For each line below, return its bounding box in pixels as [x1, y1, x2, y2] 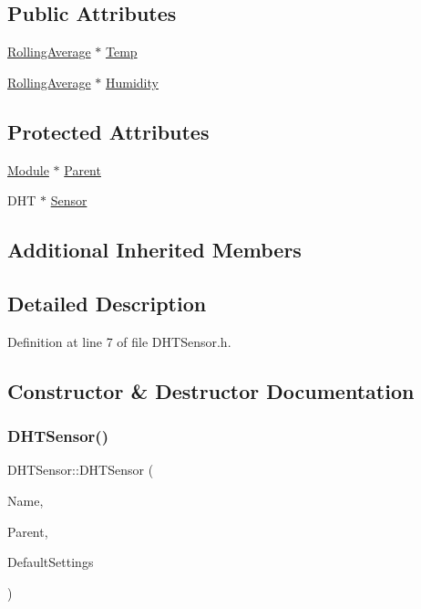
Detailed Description [7, 289, 207, 317]
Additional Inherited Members [7, 236, 302, 264]
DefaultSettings [7, 552, 94, 572]
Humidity [105, 72, 159, 91]
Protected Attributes [7, 117, 210, 145]
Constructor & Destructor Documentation [7, 376, 415, 404]
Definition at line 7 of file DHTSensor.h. [7, 331, 231, 351]
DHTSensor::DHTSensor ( [7, 460, 154, 479]
